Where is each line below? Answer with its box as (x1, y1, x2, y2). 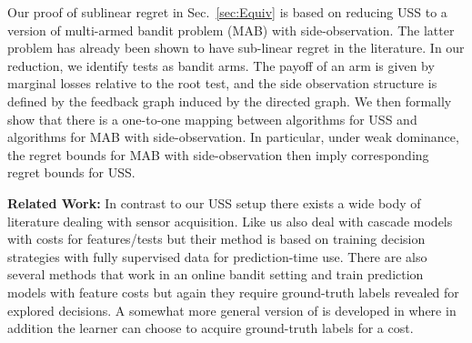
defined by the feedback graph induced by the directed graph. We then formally (7, 91, 452, 110)
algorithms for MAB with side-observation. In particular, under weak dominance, (7, 127, 459, 146)
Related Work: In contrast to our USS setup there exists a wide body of (7, 193, 421, 212)
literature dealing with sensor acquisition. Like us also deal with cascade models (7, 211, 453, 230)
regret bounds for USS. (7, 163, 136, 182)
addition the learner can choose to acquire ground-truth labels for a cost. (7, 318, 414, 338)
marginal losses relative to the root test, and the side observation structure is (7, 74, 437, 93)
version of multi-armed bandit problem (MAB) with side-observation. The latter (7, 20, 455, 39)
